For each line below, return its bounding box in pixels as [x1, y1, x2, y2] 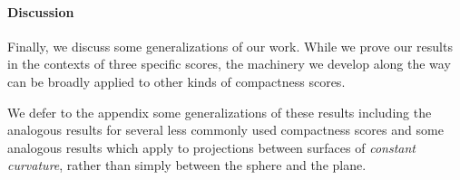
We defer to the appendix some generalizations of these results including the [7, 102, 432, 121]
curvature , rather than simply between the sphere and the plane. [7, 156, 367, 175]
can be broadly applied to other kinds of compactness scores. [7, 71, 346, 90]
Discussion [7, 2, 74, 21]
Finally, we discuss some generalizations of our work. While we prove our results [7, 36, 453, 55]
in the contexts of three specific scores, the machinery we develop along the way [7, 54, 451, 73]
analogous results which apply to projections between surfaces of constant [7, 137, 416, 156]
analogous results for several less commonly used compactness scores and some [7, 120, 444, 139]
